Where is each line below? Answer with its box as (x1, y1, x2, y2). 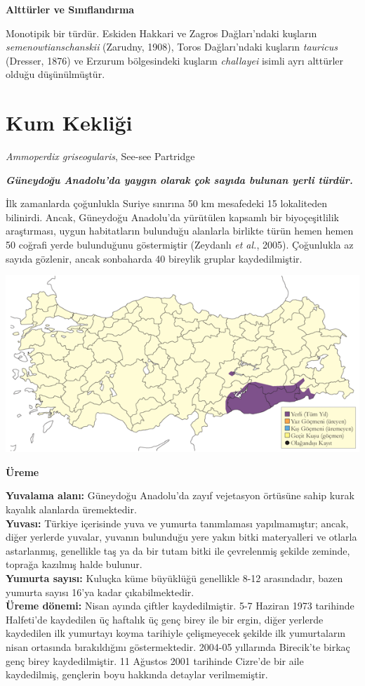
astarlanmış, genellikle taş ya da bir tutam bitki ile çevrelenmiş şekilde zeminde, (6, 543, 350, 558)
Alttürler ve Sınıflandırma (6, 2, 135, 16)
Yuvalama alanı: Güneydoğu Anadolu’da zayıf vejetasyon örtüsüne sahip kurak (6, 488, 354, 503)
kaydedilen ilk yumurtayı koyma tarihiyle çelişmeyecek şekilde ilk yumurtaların (6, 626, 346, 640)
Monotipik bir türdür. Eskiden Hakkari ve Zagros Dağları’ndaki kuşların (6, 25, 317, 40)
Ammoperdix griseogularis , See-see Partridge (6, 149, 195, 164)
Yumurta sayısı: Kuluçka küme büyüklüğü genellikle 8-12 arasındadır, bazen (6, 571, 343, 585)
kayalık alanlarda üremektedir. (6, 502, 137, 517)
